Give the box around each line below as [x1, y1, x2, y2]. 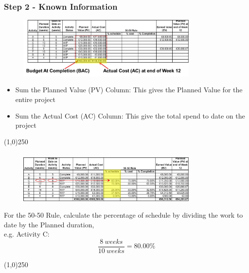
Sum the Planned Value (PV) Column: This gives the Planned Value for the [15, 85, 243, 95]
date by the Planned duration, [4, 219, 94, 229]
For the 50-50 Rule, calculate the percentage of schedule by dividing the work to [4, 209, 243, 220]
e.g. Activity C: [4, 229, 50, 239]
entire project [15, 94, 55, 104]
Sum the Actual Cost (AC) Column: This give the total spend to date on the [15, 110, 245, 120]
